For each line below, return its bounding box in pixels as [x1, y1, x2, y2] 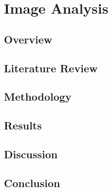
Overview [4, 31, 53, 46]
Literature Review [4, 60, 98, 75]
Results [4, 118, 42, 133]
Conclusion [4, 175, 60, 190]
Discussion [4, 146, 58, 161]
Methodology [4, 89, 72, 104]
